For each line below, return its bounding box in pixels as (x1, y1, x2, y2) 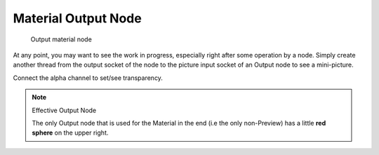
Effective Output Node (32, 106, 97, 114)
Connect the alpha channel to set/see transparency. (13, 74, 163, 82)
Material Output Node (13, 11, 142, 26)
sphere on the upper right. (32, 128, 109, 137)
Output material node (30, 35, 93, 43)
